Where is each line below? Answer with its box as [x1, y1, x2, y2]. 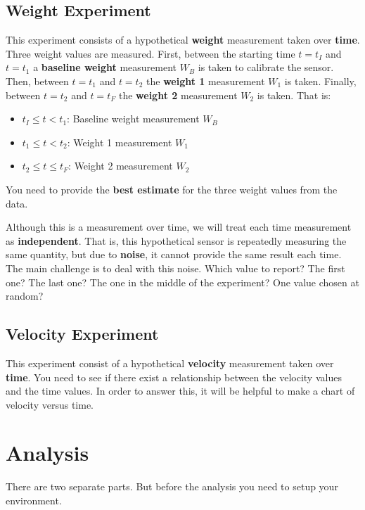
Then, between [6, 73, 69, 88]
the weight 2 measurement [118, 87, 238, 102]
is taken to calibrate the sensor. [198, 60, 334, 75]
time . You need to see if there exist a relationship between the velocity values [6, 369, 342, 384]
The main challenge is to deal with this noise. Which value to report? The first [6, 260, 345, 275]
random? [6, 288, 44, 303]
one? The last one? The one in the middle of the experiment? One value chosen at [6, 274, 359, 289]
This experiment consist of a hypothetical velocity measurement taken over [6, 355, 334, 370]
